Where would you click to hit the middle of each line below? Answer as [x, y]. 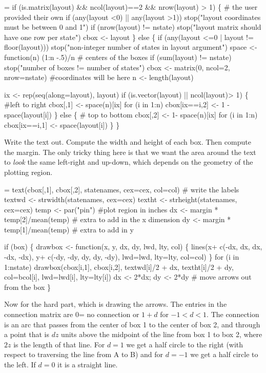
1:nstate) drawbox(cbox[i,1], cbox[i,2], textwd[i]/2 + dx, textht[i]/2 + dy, [119, 267]
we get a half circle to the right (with [185, 344]
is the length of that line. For [59, 344]
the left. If [20, 364]
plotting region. [28, 172]
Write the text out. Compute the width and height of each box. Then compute [128, 142]
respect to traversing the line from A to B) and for [84, 354]
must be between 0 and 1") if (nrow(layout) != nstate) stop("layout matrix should [133, 27]
